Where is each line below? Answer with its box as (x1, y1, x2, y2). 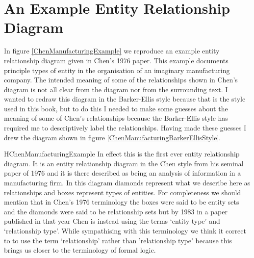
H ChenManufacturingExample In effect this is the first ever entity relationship (4, 149, 240, 159)
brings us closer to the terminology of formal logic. (4, 245, 156, 255)
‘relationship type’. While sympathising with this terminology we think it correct (4, 226, 247, 235)
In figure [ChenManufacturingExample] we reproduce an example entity (4, 46, 220, 56)
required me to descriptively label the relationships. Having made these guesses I (4, 123, 247, 133)
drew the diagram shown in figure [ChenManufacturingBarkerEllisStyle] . (4, 132, 221, 142)
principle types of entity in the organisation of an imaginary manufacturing (4, 65, 230, 75)
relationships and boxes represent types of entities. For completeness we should (4, 187, 241, 197)
